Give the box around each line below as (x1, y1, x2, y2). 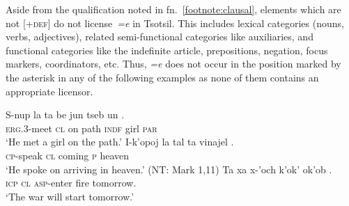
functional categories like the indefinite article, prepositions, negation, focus (6, 42, 328, 57)
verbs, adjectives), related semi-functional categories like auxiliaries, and (6, 29, 313, 44)
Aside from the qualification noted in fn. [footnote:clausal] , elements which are (6, 2, 341, 16)
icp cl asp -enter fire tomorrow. (6, 175, 137, 190)
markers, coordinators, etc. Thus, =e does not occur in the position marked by (6, 56, 341, 71)
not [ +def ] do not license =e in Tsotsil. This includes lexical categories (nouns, (6, 15, 344, 30)
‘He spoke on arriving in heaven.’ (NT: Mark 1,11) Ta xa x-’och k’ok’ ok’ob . (6, 161, 332, 176)
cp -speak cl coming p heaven (6, 148, 130, 162)
